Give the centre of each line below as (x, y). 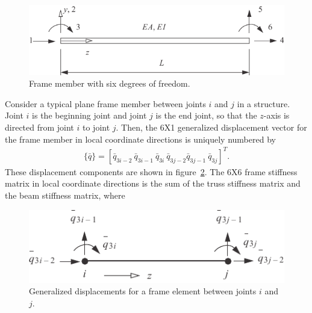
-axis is (276, 115)
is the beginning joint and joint (89, 115)
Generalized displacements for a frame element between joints (143, 291)
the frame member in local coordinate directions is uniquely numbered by (140, 139)
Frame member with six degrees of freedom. (110, 83)
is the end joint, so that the (206, 115)
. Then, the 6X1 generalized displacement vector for (211, 127)
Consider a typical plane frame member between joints (105, 103)
